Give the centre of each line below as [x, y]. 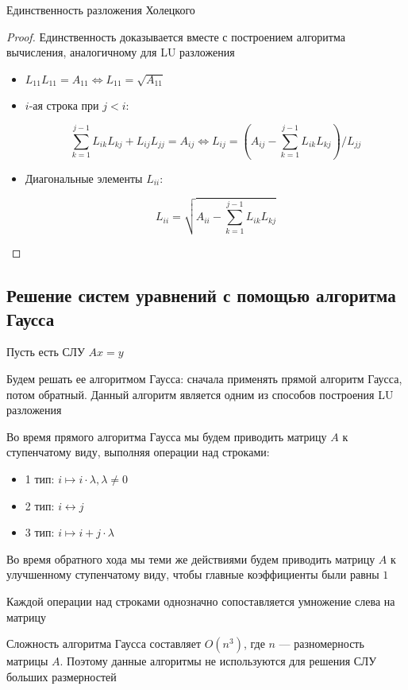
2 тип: [40, 505]
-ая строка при [64, 105]
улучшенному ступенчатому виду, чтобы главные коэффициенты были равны [193, 574]
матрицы [27, 661]
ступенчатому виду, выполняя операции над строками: [138, 452]
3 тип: [40, 532]
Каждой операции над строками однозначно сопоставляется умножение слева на [201, 601]
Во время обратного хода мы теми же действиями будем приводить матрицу [191, 558]
